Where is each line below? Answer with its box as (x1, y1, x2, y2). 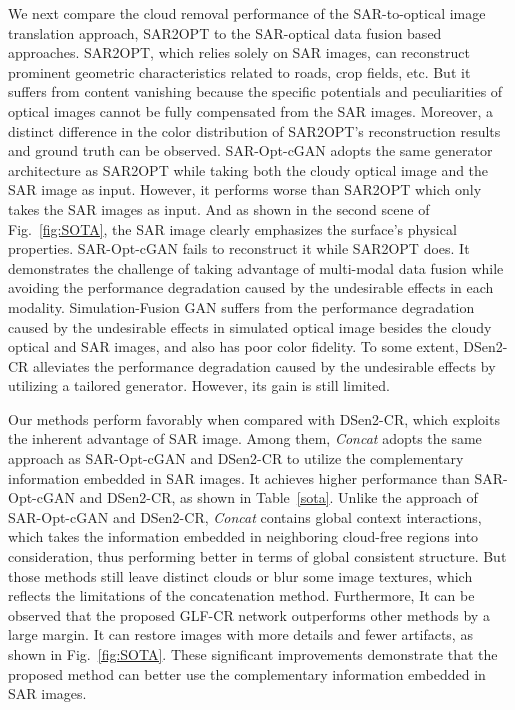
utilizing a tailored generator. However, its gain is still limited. (8, 375, 390, 396)
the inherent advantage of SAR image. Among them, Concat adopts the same (8, 428, 482, 449)
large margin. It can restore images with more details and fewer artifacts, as (8, 624, 473, 645)
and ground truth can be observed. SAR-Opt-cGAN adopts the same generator (8, 140, 493, 161)
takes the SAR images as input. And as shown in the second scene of (8, 198, 430, 219)
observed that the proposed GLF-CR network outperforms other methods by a (8, 604, 490, 625)
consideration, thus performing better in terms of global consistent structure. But (8, 546, 507, 567)
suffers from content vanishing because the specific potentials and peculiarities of (8, 81, 503, 102)
